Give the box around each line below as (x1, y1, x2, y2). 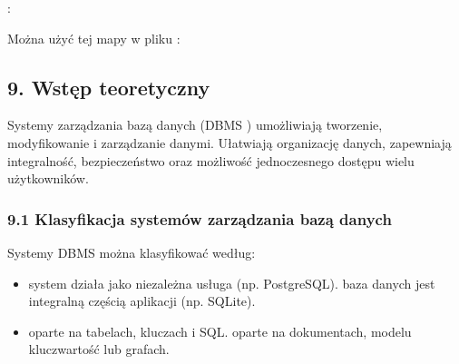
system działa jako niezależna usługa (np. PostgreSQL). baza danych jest (28, 273, 435, 292)
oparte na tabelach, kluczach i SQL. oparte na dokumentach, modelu (28, 321, 412, 340)
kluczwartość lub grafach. (28, 339, 170, 359)
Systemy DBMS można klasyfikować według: (7, 242, 256, 261)
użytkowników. (7, 169, 89, 188)
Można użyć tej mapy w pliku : (7, 28, 181, 47)
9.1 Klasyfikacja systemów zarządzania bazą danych (7, 207, 392, 230)
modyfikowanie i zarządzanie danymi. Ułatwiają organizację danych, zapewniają (7, 133, 452, 152)
